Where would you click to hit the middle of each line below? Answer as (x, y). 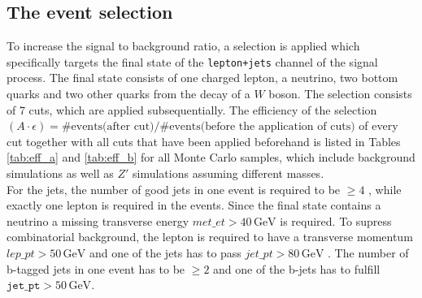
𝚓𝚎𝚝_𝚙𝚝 (24, 286)
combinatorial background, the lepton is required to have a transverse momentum (210, 237)
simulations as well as (60, 173)
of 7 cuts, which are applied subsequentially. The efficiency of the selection (192, 109)
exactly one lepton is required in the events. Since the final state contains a (194, 205)
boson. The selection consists (340, 94)
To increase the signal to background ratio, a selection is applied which (183, 46)
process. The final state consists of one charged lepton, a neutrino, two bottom (202, 78)
